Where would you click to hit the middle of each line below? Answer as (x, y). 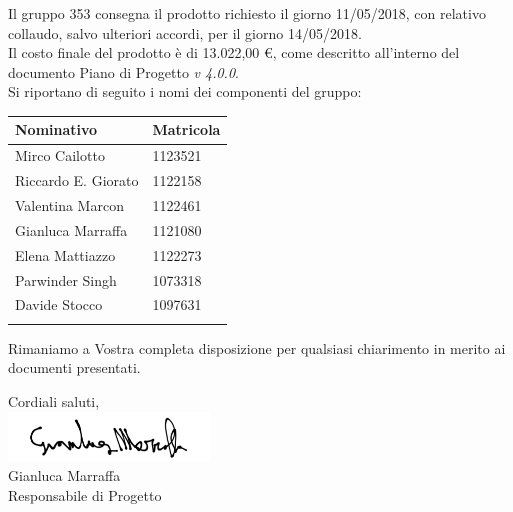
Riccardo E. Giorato (77, 180)
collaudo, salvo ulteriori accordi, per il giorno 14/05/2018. (185, 32)
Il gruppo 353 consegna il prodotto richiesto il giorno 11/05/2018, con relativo (247, 13)
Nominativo (56, 129)
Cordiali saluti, (54, 400)
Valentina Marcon (69, 205)
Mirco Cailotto (60, 155)
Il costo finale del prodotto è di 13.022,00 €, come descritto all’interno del (234, 52)
